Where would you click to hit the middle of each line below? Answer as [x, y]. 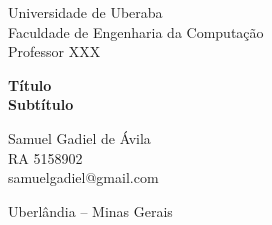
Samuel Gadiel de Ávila [79, 137]
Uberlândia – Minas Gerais [90, 210]
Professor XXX [54, 51]
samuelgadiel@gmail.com [83, 177]
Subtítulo [41, 104]
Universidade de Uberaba [85, 12]
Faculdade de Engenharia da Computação [136, 31]
